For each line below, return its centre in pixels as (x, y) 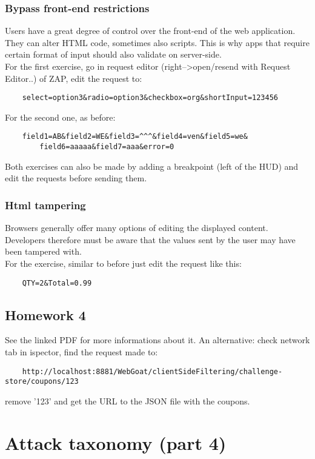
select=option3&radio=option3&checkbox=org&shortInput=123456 (150, 98)
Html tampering (45, 205)
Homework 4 (45, 314)
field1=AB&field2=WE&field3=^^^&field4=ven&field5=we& (135, 137)
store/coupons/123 (42, 382)
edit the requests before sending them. (76, 178)
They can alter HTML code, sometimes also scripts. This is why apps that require (157, 42)
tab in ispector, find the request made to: (81, 351)
